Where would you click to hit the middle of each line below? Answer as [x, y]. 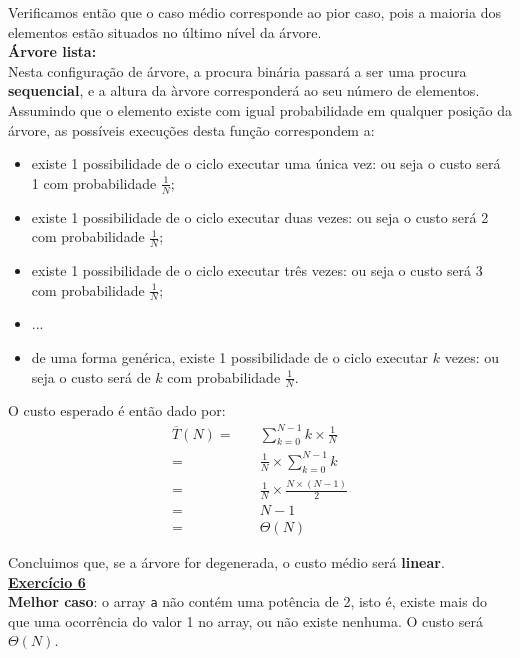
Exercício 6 [47, 581]
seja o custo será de [91, 376]
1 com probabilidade [94, 182]
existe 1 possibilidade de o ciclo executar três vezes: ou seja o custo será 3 [257, 270]
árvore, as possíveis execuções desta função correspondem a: [191, 129]
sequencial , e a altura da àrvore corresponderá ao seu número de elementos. [244, 90]
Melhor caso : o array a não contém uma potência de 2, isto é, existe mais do [248, 601]
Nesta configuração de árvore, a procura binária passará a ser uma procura [237, 70]
